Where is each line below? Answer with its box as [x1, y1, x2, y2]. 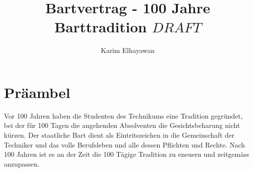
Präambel [4, 82, 70, 102]
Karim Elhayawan [101, 45, 155, 55]
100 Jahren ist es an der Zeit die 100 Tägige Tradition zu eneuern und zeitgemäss [4, 149, 250, 159]
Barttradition [54, 17, 147, 37]
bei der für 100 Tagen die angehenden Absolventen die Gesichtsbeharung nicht [4, 120, 240, 130]
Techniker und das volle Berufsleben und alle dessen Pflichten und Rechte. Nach [4, 139, 245, 149]
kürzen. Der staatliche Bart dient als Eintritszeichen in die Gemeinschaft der [4, 130, 234, 140]
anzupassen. [4, 158, 40, 169]
